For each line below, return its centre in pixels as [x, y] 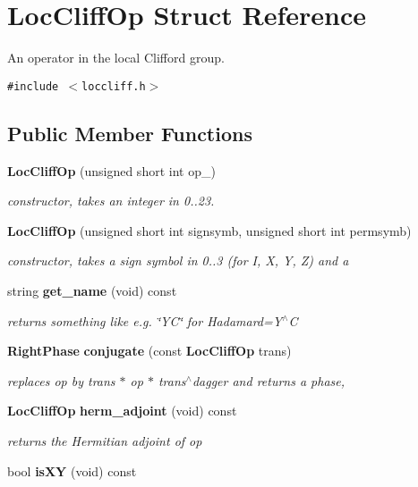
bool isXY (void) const [72, 470]
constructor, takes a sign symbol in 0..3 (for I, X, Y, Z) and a [178, 260]
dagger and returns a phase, [269, 380]
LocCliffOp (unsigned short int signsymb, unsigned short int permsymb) [209, 230]
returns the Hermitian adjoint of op [105, 440]
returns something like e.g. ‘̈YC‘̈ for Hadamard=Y [145, 320]
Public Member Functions [130, 133]
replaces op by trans [61, 380]
